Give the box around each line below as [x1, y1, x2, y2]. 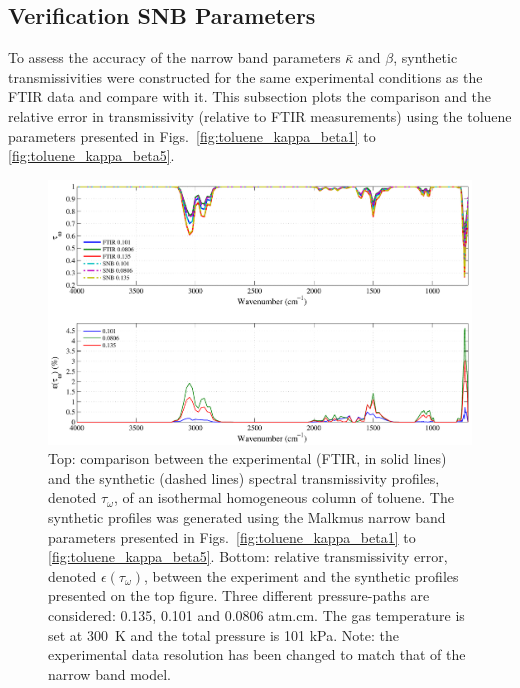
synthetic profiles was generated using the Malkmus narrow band [48, 506, 446, 527]
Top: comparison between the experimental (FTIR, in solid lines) [48, 448, 447, 469]
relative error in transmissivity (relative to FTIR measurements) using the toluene [8, 105, 512, 126]
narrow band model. [48, 663, 171, 684]
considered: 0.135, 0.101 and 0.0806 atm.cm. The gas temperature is [48, 604, 465, 625]
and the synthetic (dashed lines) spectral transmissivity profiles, [48, 467, 440, 488]
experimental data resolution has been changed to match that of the [48, 644, 466, 665]
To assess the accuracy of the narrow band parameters [8, 47, 341, 68]
